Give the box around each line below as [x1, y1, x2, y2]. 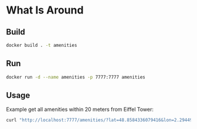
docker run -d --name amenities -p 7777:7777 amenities [6, 74, 145, 80]
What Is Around [6, 4, 84, 17]
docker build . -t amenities [6, 42, 77, 48]
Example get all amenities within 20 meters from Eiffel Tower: [6, 106, 154, 113]
